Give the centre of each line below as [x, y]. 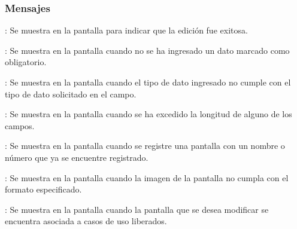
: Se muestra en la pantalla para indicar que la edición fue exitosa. [126, 30]
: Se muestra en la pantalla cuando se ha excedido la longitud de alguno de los [148, 114]
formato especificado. [43, 189]
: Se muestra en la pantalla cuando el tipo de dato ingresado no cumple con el [148, 82]
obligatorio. [26, 62]
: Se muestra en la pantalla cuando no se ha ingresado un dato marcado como [147, 50]
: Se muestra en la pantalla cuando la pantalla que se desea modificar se [137, 209]
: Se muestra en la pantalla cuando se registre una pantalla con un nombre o [145, 146]
